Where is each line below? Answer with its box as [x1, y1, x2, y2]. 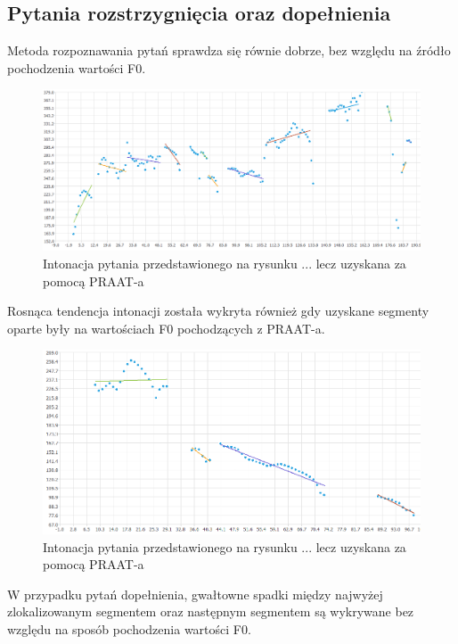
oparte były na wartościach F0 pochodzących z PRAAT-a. [7, 318, 325, 337]
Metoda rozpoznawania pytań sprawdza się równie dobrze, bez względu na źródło [7, 41, 451, 60]
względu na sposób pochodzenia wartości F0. [7, 620, 251, 639]
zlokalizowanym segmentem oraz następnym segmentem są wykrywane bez [7, 602, 414, 621]
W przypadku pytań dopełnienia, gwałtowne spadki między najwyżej [7, 584, 383, 603]
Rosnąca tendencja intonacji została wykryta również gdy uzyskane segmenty [7, 301, 429, 320]
